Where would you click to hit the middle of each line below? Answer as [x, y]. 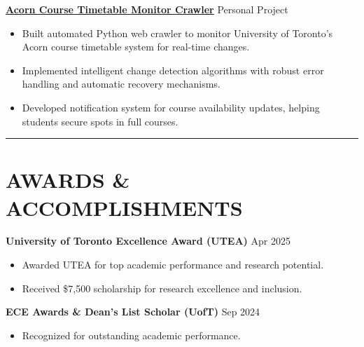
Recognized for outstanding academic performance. [131, 335]
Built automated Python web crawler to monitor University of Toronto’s [177, 33]
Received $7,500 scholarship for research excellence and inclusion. [162, 288]
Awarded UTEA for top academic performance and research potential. [173, 265]
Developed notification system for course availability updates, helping [171, 107]
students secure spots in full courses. [100, 121]
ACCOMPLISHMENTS [124, 207]
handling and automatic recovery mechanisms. [121, 84]
